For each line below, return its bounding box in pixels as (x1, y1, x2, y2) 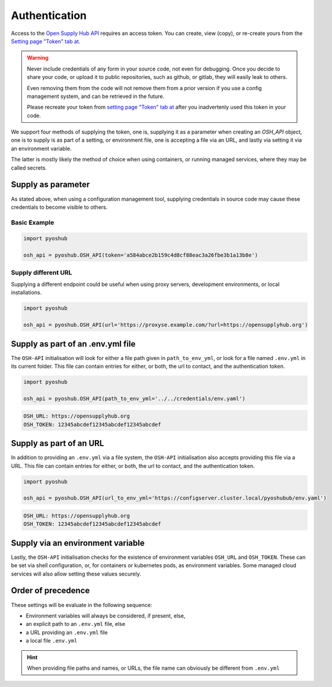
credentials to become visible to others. (11, 203, 108, 211)
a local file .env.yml (25, 637, 78, 644)
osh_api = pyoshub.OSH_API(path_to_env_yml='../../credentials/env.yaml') (23, 395, 246, 402)
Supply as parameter (11, 180, 90, 190)
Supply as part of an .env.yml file (11, 339, 136, 349)
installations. (11, 289, 42, 296)
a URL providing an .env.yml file (25, 629, 108, 636)
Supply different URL (11, 268, 72, 276)
